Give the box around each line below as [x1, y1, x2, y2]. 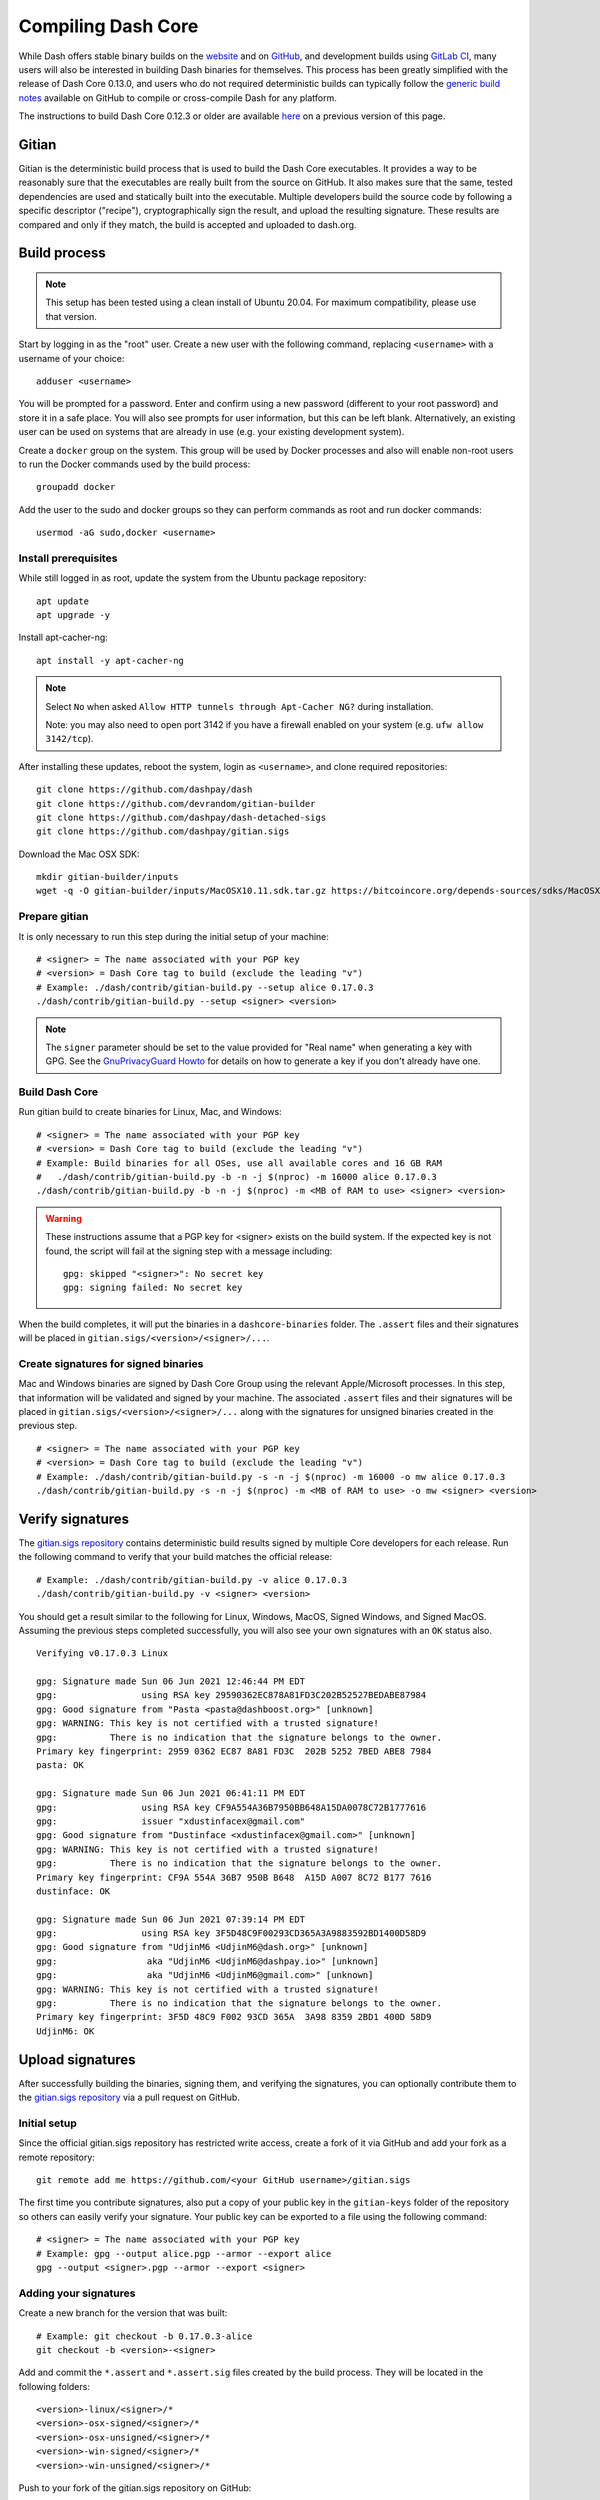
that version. [45, 310, 97, 322]
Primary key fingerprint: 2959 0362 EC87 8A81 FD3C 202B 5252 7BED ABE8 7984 [36, 1746, 432, 1757]
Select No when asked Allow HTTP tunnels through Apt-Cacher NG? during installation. [45, 700, 434, 712]
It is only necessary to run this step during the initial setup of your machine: [18, 930, 330, 942]
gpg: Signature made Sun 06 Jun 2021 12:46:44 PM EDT [36, 1676, 305, 1687]
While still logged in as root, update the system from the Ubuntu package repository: [18, 572, 367, 584]
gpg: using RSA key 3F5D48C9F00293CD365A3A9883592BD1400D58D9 [36, 1928, 427, 1939]
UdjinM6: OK [36, 2025, 95, 2037]
